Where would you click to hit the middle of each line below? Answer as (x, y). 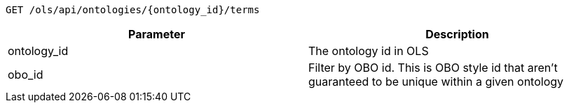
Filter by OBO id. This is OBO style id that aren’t (433, 68)
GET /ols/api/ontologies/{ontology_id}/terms (133, 10)
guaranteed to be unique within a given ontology (436, 82)
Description (457, 34)
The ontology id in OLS (369, 51)
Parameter (157, 34)
